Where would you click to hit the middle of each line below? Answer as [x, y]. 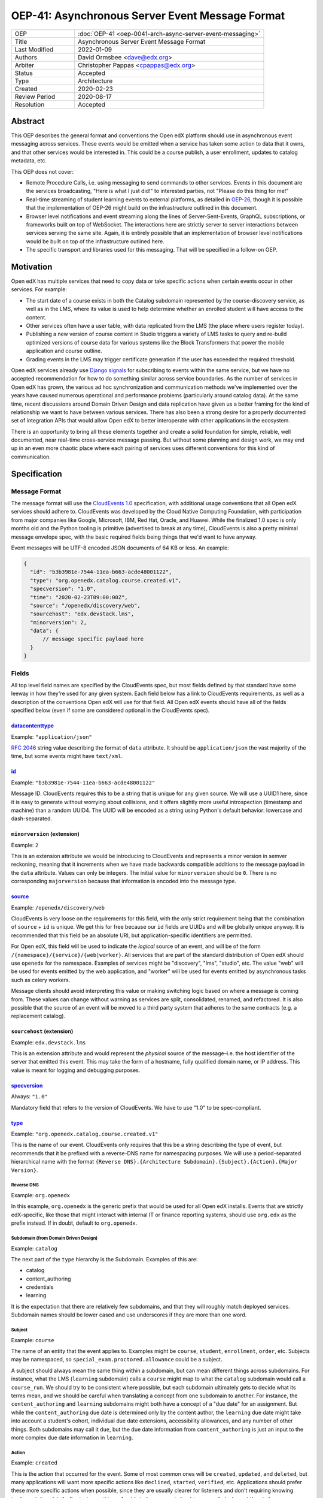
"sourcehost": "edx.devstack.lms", [82, 614]
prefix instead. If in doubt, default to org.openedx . [74, 1223]
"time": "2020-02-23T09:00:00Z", [79, 597]
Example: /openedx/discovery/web [58, 907]
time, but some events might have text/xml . [67, 756]
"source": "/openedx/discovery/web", [85, 605]
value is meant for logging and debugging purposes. [76, 1070]
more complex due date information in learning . [72, 1437]
